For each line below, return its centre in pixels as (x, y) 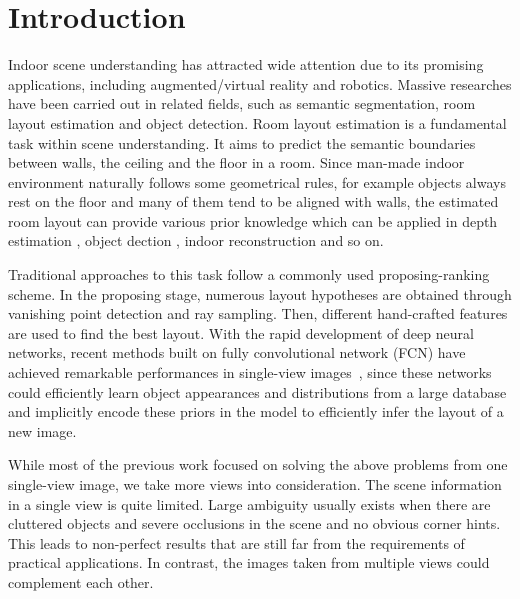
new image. (42, 430)
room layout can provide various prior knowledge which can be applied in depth (253, 220)
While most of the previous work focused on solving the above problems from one (258, 464)
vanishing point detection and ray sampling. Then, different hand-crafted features (258, 313)
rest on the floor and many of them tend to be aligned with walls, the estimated (253, 201)
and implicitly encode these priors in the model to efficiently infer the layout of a (256, 411)
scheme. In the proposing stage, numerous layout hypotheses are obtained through (260, 293)
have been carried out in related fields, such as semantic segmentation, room (242, 103)
